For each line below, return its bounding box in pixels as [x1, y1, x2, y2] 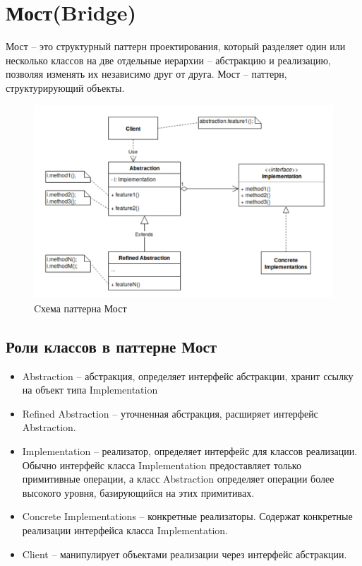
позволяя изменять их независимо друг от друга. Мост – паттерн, [6, 66, 287, 81]
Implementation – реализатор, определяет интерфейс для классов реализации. [22, 444, 358, 459]
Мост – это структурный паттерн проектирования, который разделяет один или [6, 39, 346, 54]
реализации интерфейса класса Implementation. [22, 522, 229, 537]
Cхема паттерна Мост [34, 300, 127, 315]
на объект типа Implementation [22, 382, 158, 397]
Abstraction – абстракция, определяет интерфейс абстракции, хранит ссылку [22, 368, 354, 383]
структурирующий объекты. [6, 80, 125, 95]
